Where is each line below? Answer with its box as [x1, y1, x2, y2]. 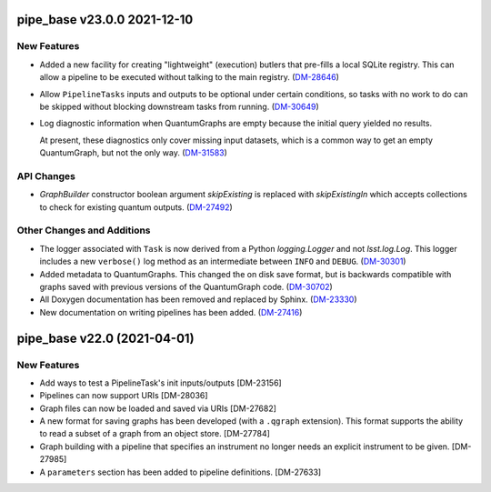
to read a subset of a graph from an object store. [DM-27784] [39, 428, 270, 439]
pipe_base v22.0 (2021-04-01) [16, 330, 195, 346]
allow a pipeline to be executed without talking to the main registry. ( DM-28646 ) [39, 72, 340, 83]
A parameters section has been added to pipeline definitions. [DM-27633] [39, 467, 322, 477]
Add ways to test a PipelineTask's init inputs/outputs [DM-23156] [39, 377, 282, 388]
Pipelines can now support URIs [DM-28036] [39, 390, 208, 401]
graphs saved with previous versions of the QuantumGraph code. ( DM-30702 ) [39, 281, 334, 292]
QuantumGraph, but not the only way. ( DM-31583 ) [39, 147, 227, 158]
